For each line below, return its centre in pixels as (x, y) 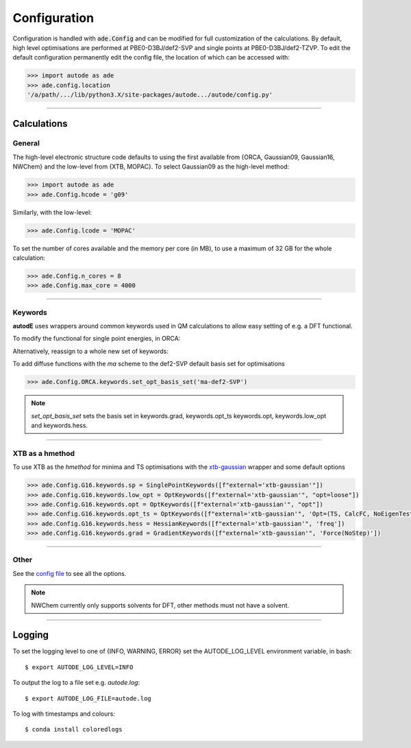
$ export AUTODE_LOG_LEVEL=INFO (79, 667)
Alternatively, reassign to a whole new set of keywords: (91, 351)
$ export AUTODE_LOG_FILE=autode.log (88, 698)
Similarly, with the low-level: (52, 212)
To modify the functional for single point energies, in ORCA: (97, 339)
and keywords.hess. (60, 425)
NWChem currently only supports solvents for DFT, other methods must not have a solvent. (160, 605)
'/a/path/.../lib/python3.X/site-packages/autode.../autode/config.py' (150, 95)
